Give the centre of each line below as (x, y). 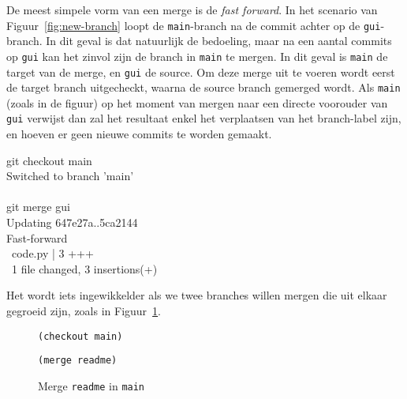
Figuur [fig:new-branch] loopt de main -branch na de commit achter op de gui (194, 25)
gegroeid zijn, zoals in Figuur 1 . (84, 311)
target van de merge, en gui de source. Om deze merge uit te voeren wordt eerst (201, 72)
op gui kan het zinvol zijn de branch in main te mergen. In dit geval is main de (197, 56)
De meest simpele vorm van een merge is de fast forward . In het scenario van (192, 9)
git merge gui (38, 207)
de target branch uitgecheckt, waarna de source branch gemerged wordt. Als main (203, 87)
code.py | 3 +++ (52, 253)
